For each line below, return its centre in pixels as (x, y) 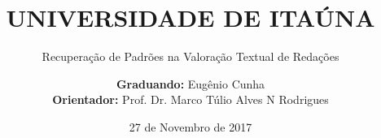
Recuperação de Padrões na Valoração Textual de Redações (190, 56)
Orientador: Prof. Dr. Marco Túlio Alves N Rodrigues (190, 99)
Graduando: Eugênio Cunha (190, 83)
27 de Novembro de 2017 (190, 126)
